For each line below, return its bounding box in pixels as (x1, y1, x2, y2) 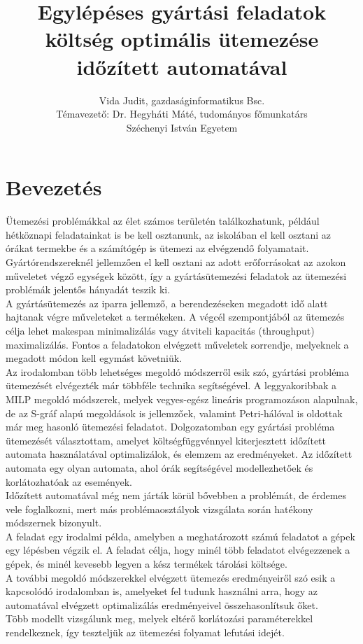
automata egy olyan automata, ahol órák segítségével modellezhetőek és (6, 460, 313, 475)
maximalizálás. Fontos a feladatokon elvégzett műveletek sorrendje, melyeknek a (6, 337, 349, 351)
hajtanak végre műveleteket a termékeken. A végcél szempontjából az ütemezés (6, 309, 345, 324)
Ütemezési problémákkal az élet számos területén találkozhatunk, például (6, 213, 320, 228)
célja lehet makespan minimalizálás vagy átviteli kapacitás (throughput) (6, 323, 315, 337)
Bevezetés (6, 173, 102, 202)
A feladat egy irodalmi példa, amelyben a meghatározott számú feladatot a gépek (6, 528, 355, 543)
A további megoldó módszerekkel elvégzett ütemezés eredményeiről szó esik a (6, 570, 336, 584)
